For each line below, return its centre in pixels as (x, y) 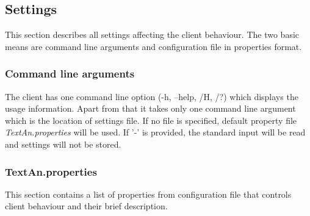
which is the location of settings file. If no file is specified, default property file (151, 120)
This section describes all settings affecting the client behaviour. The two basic (152, 34)
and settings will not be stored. (63, 144)
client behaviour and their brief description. (86, 206)
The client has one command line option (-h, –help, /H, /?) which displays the (152, 96)
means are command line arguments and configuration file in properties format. (153, 46)
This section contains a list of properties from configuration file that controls (148, 194)
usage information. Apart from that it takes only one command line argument (150, 108)
